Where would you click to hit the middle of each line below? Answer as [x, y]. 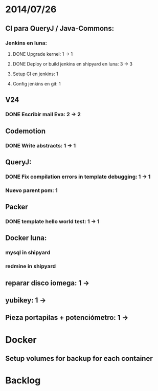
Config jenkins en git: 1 [37, 83]
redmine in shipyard [31, 266]
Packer [17, 207]
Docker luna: [26, 238]
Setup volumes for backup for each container [79, 359]
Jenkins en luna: [26, 43]
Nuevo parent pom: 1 [31, 190]
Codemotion [26, 131]
